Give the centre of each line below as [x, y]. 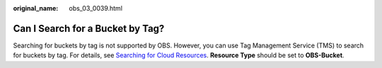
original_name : [36, 8]
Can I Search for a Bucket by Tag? [89, 28]
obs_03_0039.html [96, 8]
